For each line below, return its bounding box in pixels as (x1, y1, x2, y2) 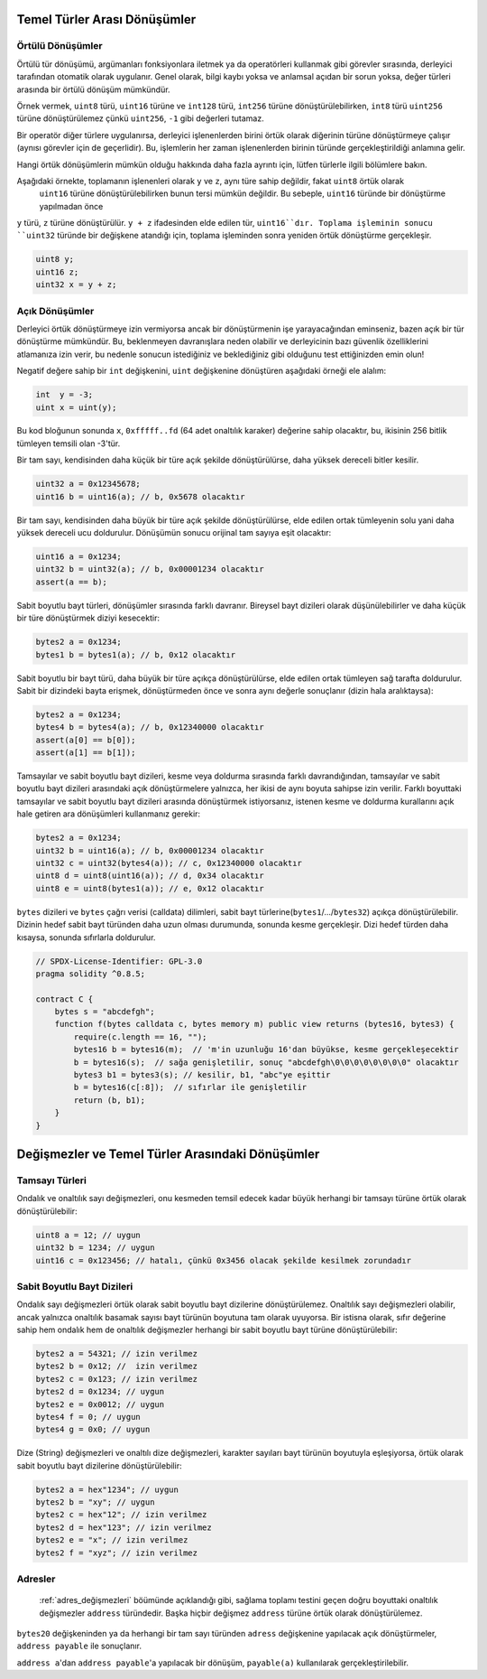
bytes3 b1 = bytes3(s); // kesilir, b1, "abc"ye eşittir (73, 1070, 331, 1080)
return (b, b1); (73, 1095, 146, 1105)
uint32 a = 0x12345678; (35, 479, 142, 490)
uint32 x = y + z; (35, 280, 117, 290)
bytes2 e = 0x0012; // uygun (35, 1399, 165, 1409)
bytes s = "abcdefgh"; (54, 1007, 155, 1017)
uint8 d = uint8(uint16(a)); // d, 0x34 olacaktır (35, 871, 265, 881)
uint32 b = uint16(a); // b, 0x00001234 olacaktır (35, 845, 265, 855)
